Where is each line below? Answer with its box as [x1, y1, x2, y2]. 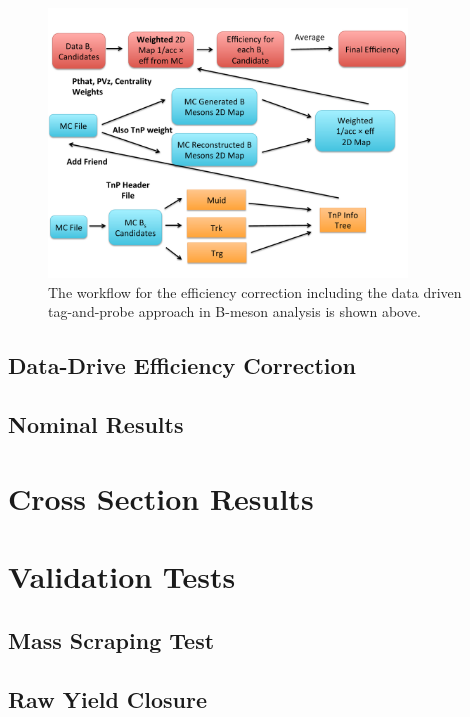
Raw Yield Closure [8, 683, 208, 714]
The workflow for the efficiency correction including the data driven [48, 281, 462, 302]
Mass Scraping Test [8, 624, 215, 655]
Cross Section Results [8, 477, 314, 518]
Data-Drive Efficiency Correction [8, 350, 357, 381]
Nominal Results [8, 409, 184, 440]
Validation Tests [8, 556, 236, 597]
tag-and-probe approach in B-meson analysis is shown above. [48, 301, 421, 322]
